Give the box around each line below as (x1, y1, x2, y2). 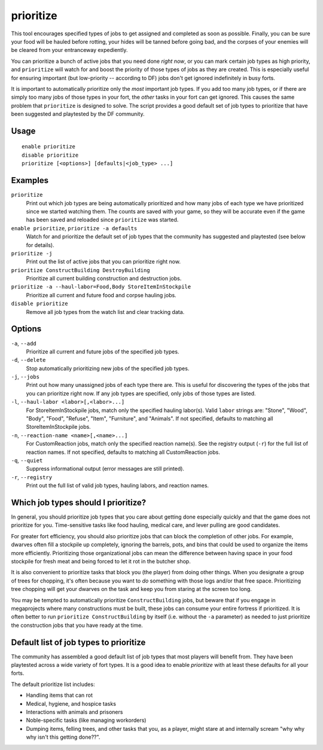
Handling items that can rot (26, 691, 93, 699)
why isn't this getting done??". (26, 733, 100, 741)
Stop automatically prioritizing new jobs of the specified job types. (26, 365, 190, 372)
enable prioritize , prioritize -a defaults (11, 224, 138, 231)
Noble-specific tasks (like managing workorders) (26, 717, 147, 724)
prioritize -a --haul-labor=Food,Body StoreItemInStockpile (11, 283, 191, 290)
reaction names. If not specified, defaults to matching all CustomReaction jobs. (26, 449, 221, 456)
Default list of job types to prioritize (11, 637, 146, 647)
